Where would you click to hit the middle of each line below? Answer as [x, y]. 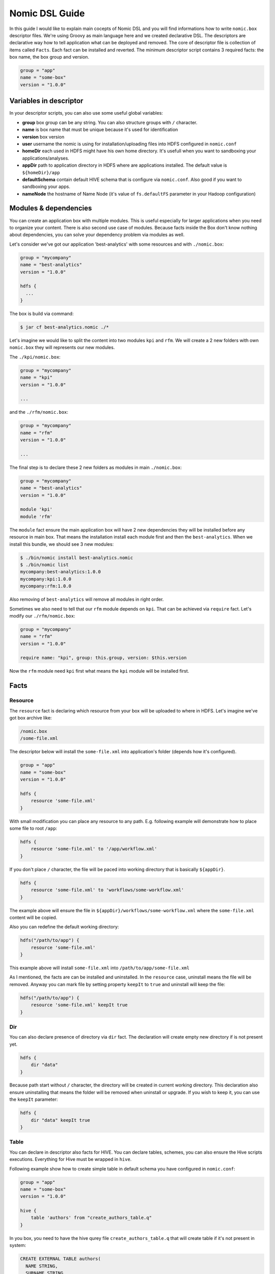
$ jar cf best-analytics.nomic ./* [64, 327]
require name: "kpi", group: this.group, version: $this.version [103, 658]
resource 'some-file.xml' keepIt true [79, 1005]
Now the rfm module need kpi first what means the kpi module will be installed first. [99, 671]
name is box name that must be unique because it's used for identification [100, 129]
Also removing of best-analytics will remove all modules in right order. [87, 599]
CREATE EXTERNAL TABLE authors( [61, 1259]
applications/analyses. [46, 158]
